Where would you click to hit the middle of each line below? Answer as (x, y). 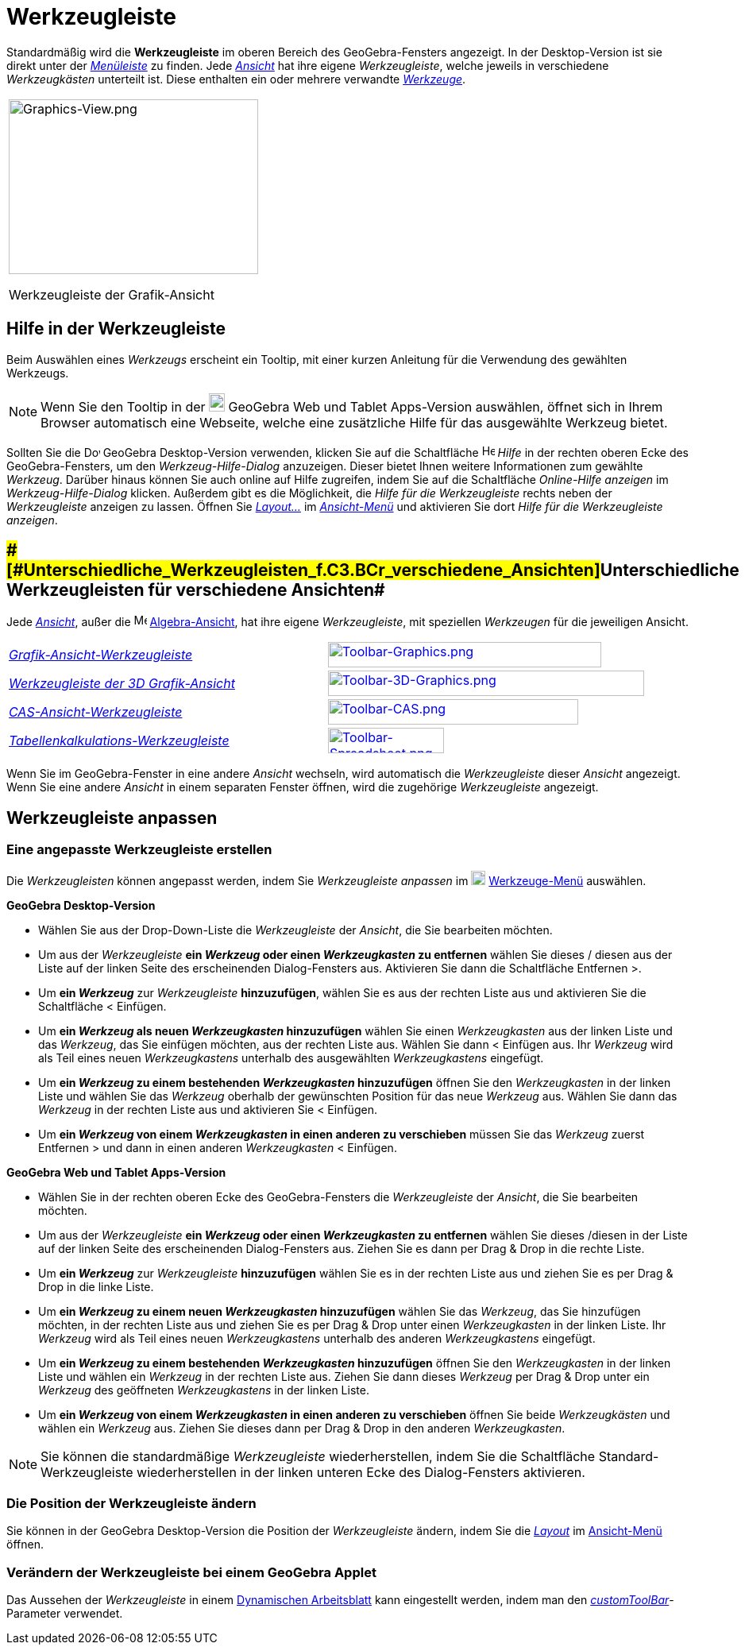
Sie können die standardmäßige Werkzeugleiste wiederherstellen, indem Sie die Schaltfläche (318, 1456)
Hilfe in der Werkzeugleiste (116, 329)
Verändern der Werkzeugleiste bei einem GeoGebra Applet (191, 1572)
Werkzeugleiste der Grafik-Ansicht (112, 294)
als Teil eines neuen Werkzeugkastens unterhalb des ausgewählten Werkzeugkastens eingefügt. (291, 1057)
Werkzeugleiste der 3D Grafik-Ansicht (122, 684)
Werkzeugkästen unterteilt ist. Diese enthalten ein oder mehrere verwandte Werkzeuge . (236, 79)
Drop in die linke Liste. (96, 1286)
